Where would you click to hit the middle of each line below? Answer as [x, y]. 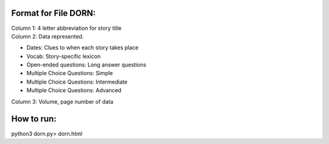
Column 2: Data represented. [48, 36]
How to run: [34, 119]
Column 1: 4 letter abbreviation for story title [66, 28]
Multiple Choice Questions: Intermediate [77, 82]
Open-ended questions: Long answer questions [86, 65]
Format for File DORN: [53, 13]
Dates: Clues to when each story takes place [83, 48]
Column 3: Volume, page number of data [62, 101]
